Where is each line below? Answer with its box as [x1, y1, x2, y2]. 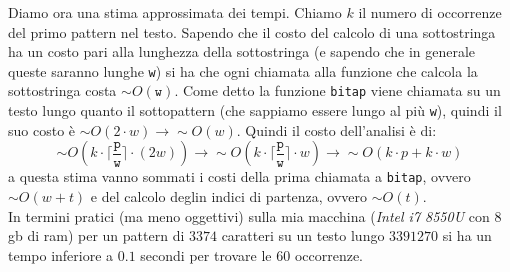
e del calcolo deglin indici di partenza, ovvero [90, 186, 368, 206]
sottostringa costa [8, 80, 117, 101]
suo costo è [8, 119, 76, 140]
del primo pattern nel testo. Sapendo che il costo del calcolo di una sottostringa [8, 21, 496, 42]
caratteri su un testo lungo [221, 225, 385, 246]
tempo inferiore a [8, 244, 114, 265]
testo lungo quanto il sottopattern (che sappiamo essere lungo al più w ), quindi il [8, 100, 502, 121]
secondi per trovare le [140, 244, 272, 265]
